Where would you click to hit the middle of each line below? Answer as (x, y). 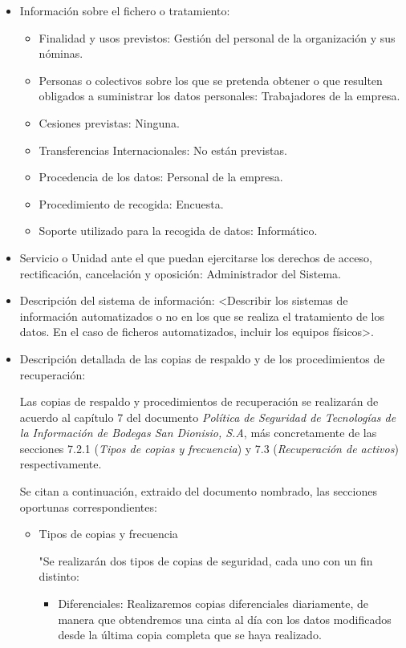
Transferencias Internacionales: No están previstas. (163, 150)
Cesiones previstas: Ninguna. (109, 122)
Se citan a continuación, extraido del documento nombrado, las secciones (198, 491)
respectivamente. (61, 464)
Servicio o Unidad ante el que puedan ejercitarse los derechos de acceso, (196, 257)
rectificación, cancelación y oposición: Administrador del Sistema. (180, 273)
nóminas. (61, 53)
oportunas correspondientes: (88, 506)
